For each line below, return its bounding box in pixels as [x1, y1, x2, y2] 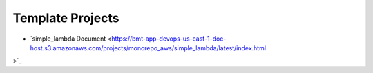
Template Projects [12, 10, 120, 25]
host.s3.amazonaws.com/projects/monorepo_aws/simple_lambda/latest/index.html [30, 43, 266, 52]
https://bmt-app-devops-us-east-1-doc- [111, 34, 227, 43]
